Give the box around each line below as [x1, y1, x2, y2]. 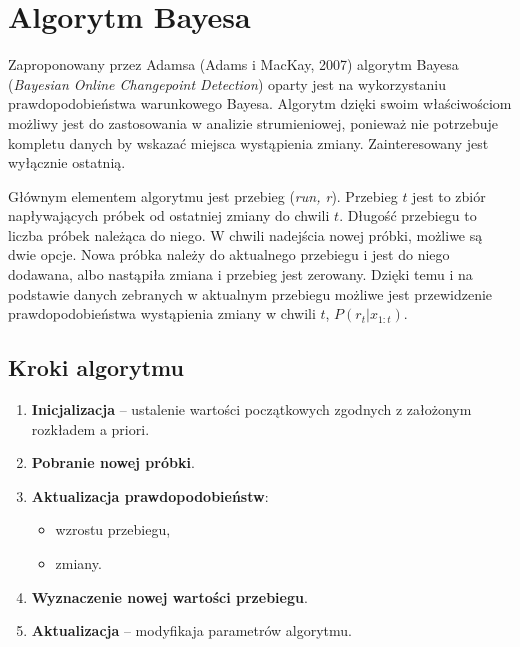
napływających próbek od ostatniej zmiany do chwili [8, 205, 330, 226]
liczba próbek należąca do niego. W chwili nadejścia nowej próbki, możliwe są [8, 224, 483, 245]
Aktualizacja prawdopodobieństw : [31, 485, 269, 506]
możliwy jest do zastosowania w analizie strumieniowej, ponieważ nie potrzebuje [8, 112, 498, 133]
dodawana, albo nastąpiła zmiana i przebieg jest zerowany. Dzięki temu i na [8, 264, 473, 285]
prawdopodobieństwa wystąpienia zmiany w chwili [8, 303, 316, 324]
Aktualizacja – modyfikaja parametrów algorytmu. [31, 620, 352, 641]
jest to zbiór [412, 185, 486, 206]
